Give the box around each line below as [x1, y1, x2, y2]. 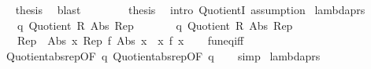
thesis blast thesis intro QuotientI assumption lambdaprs [15, 2, 365, 17]
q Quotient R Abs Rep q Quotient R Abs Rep [17, 16, 293, 33]
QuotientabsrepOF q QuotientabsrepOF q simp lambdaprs [6, 47, 321, 64]
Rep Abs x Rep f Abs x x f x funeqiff [17, 32, 244, 49]
